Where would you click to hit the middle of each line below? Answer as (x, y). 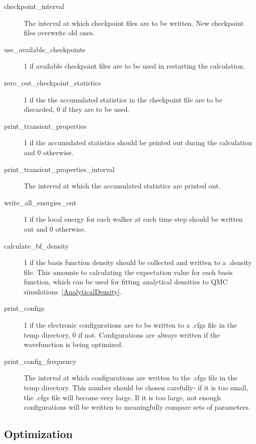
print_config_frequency (40, 361)
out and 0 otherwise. (55, 228)
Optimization (38, 434)
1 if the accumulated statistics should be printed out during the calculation (138, 142)
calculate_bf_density (36, 245)
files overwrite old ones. (59, 33)
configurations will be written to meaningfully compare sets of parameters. (137, 407)
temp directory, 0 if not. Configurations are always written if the (122, 334)
